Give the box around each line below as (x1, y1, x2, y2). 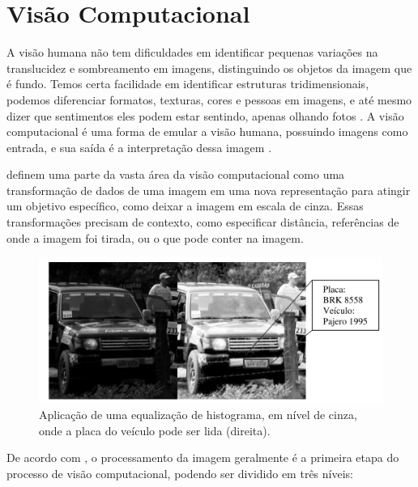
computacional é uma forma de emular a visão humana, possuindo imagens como (6, 123, 408, 140)
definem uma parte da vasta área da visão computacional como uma (6, 166, 345, 183)
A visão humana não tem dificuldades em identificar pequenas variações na (6, 44, 378, 61)
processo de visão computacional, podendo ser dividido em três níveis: (6, 464, 353, 481)
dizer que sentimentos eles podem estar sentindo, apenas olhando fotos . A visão (6, 107, 404, 124)
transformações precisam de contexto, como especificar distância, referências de (6, 214, 399, 231)
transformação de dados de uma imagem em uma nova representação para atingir (6, 181, 411, 198)
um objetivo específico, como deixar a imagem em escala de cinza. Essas (6, 197, 364, 214)
